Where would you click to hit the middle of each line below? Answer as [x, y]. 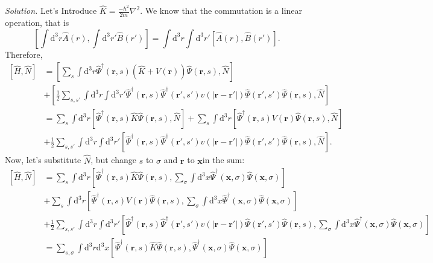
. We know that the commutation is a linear [221, 11]
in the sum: [223, 160]
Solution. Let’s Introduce [51, 11]
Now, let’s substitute [43, 160]
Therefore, [24, 54]
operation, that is [37, 23]
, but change [113, 160]
